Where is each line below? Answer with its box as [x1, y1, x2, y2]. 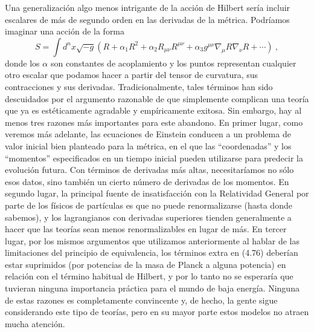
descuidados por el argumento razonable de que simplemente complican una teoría [5, 92, 309, 105]
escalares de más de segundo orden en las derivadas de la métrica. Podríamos [5, 13, 290, 25]
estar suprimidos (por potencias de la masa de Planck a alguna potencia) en [5, 258, 286, 270]
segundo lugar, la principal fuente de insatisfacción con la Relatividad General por [5, 187, 309, 200]
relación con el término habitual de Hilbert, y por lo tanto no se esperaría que [5, 270, 293, 282]
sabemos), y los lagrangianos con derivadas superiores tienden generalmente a [5, 210, 292, 223]
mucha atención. [5, 317, 65, 330]
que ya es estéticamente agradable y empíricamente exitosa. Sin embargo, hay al [5, 104, 302, 117]
